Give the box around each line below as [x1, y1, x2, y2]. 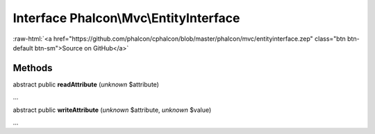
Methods [12, 62, 53, 74]
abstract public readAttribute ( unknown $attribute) [12, 80, 160, 88]
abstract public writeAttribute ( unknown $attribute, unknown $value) [12, 106, 212, 114]
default [12, 44, 34, 52]
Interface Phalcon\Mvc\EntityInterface [12, 10, 240, 26]
